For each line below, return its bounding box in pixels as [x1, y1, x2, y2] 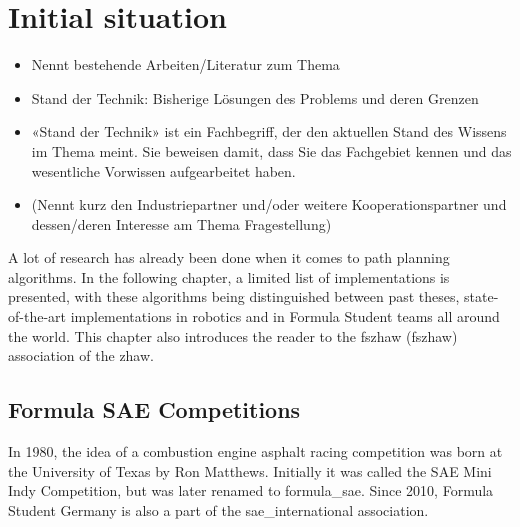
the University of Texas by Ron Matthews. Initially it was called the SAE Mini [8, 460, 492, 481]
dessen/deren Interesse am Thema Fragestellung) [31, 213, 332, 234]
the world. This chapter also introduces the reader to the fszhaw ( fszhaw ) [8, 325, 458, 346]
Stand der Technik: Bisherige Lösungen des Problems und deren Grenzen [31, 87, 479, 108]
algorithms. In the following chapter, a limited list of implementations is [8, 266, 450, 287]
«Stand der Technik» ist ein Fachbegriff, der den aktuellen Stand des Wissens [31, 121, 507, 142]
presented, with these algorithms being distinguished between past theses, [8, 286, 460, 307]
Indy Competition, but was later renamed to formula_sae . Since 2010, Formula [8, 480, 494, 501]
